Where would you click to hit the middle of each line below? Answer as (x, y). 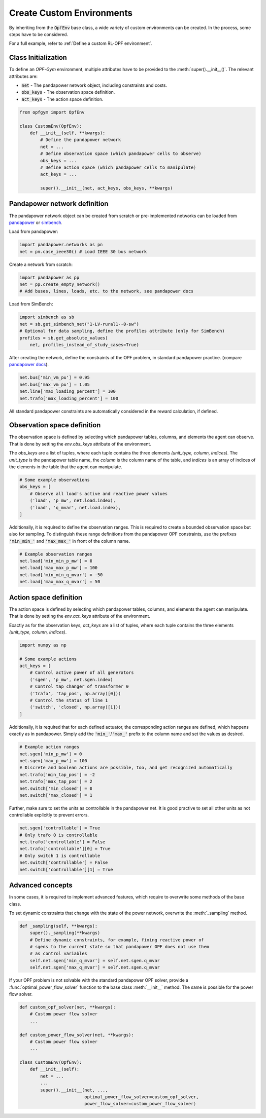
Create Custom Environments (71, 13)
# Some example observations (55, 480)
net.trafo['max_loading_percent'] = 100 (69, 398)
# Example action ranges (50, 747)
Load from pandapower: (34, 231)
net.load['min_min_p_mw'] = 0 (56, 561)
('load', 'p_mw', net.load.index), (73, 501)
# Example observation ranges (56, 554)
